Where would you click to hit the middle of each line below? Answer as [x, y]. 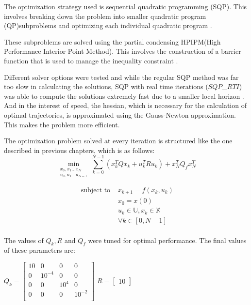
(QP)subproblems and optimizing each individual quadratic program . [108, 25]
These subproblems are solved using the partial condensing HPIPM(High [112, 41]
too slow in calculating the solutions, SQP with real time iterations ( [106, 86]
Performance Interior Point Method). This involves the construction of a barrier [123, 51]
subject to [96, 190]
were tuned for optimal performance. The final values [167, 240]
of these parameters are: [40, 250]
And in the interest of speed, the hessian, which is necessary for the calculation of [125, 105]
